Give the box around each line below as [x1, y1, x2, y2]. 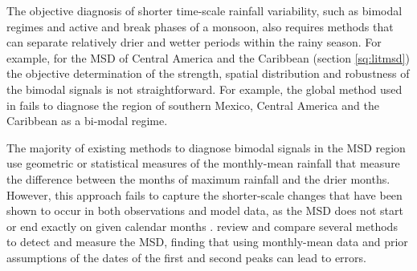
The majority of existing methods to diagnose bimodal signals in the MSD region [6, 139, 406, 156]
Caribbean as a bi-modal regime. [6, 112, 168, 129]
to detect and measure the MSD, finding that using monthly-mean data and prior [6, 233, 408, 250]
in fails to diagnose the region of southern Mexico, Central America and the [6, 96, 379, 113]
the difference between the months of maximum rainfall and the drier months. [6, 170, 390, 187]
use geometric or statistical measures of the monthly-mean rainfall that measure [6, 155, 400, 172]
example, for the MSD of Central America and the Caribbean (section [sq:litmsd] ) [6, 49, 410, 66]
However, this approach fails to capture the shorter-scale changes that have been [6, 186, 403, 203]
